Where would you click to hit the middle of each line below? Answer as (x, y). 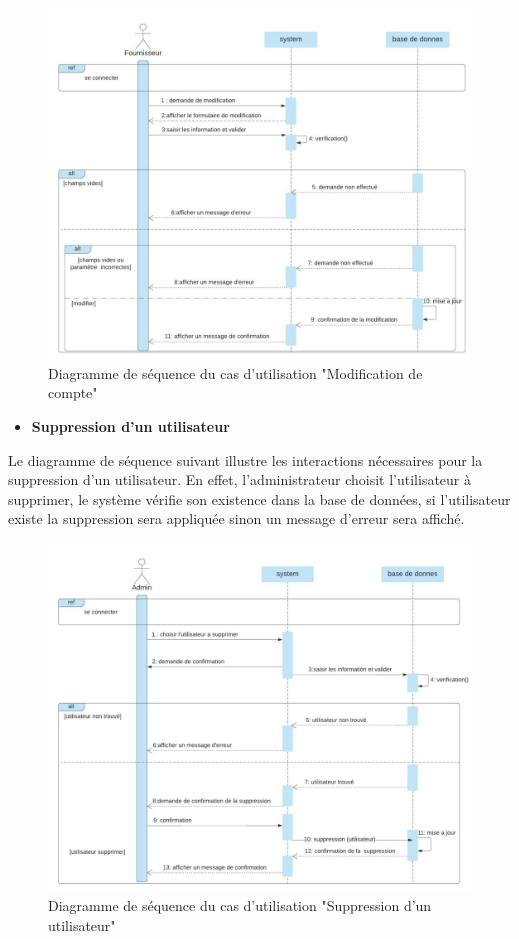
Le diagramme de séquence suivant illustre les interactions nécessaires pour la (245, 459)
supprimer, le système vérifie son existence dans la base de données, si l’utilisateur (259, 498)
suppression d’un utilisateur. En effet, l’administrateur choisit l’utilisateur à (239, 479)
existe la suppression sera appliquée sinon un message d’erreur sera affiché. (236, 518)
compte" (73, 392)
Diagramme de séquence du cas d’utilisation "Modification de (235, 372)
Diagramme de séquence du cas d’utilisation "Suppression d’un (240, 905)
